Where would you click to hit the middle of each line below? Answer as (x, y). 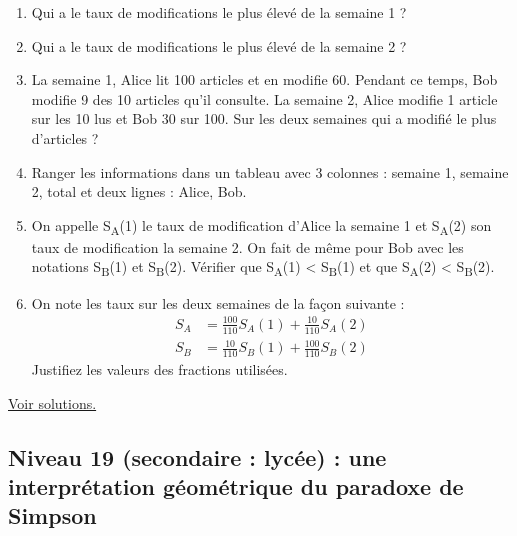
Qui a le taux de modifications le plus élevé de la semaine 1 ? (219, 12)
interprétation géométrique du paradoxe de (236, 485)
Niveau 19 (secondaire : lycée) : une (197, 456)
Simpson (52, 515)
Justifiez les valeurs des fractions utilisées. (159, 368)
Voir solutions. (52, 402)
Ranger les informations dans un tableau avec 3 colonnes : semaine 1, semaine (270, 171)
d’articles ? (65, 137)
